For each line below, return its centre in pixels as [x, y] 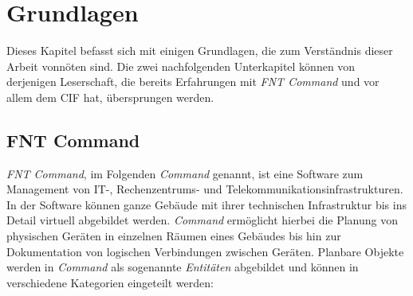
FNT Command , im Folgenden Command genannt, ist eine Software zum [185, 173]
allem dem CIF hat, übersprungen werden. [110, 97]
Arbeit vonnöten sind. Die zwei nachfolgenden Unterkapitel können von [181, 66]
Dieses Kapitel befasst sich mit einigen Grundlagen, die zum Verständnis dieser [200, 51]
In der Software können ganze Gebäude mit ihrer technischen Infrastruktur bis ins [206, 204]
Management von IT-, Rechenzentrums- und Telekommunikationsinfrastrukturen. [205, 189]
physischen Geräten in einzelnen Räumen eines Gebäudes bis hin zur [174, 236]
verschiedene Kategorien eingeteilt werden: [110, 282]
